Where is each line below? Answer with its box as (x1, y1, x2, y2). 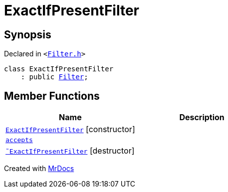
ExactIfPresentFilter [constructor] (5, 124, 135, 135)
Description (179, 112, 225, 123)
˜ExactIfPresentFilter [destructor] (5, 146, 135, 156)
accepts (5, 136, 33, 144)
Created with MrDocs (4, 164, 74, 173)
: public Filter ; (20, 73, 88, 81)
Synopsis (4, 28, 51, 41)
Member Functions (4, 89, 100, 102)
